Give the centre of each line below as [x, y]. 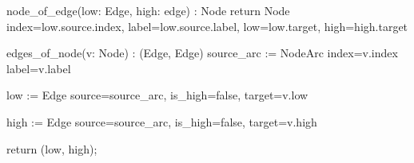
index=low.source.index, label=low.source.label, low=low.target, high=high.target [207, 26]
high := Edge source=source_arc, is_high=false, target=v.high [162, 121]
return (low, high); [52, 148]
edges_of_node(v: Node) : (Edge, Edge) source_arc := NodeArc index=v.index [202, 53]
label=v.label [39, 68]
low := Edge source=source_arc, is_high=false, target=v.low [157, 95]
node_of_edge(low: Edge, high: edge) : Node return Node [148, 10]
